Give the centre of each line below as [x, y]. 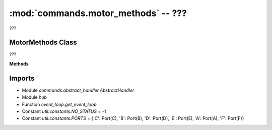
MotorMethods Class [43, 43]
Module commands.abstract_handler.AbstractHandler [78, 90]
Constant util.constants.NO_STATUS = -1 [64, 111]
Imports [22, 78]
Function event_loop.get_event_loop [59, 104]
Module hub [35, 97]
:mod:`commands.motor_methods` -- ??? [98, 13]
